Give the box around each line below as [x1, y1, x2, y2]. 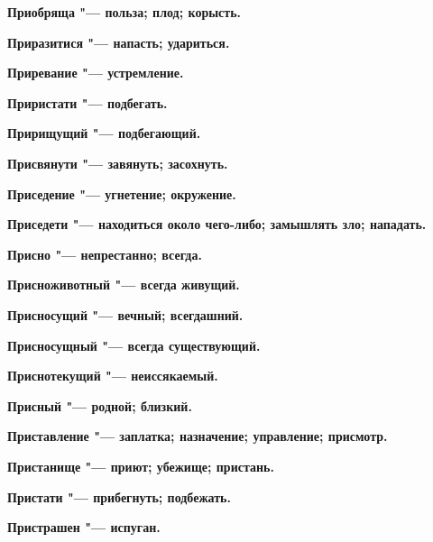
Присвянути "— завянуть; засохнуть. [7, 153, 228, 172]
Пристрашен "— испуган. [7, 518, 161, 537]
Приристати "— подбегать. [7, 93, 168, 112]
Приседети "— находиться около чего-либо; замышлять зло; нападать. [7, 215, 427, 234]
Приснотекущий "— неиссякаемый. [7, 366, 218, 385]
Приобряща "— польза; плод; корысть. [7, 3, 242, 21]
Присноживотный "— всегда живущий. [7, 275, 240, 294]
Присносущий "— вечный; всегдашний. [7, 305, 244, 324]
